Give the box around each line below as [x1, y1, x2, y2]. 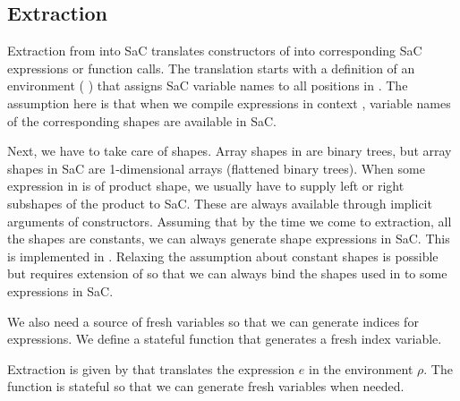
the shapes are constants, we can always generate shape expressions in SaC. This [7, 229, 450, 248]
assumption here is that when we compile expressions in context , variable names [7, 93, 451, 112]
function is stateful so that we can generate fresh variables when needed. [7, 377, 405, 396]
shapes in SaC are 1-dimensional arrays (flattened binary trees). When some [7, 158, 425, 177]
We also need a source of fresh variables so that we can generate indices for [7, 311, 419, 330]
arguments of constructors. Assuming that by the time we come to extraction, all [7, 211, 452, 230]
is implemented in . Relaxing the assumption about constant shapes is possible [7, 246, 439, 265]
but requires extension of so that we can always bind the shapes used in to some [7, 264, 447, 283]
